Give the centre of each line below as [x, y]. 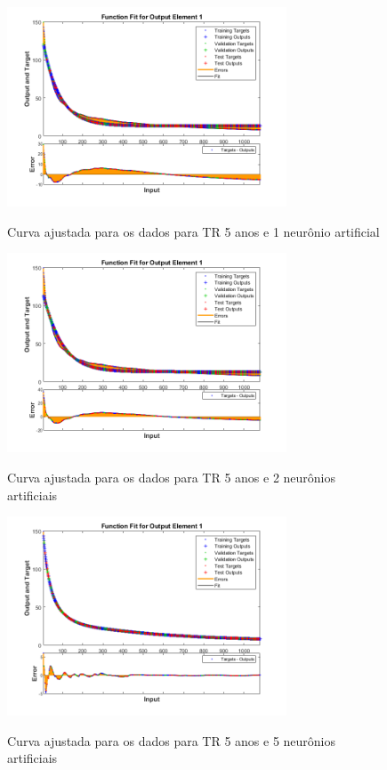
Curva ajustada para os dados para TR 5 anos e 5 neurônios [172, 740]
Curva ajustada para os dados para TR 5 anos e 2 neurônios [172, 477]
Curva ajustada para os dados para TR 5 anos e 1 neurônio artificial [193, 231]
